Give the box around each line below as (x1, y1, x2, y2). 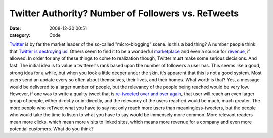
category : (9, 32, 31, 38)
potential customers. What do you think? (9, 126, 94, 132)
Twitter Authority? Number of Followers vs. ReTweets (9, 8, 239, 19)
